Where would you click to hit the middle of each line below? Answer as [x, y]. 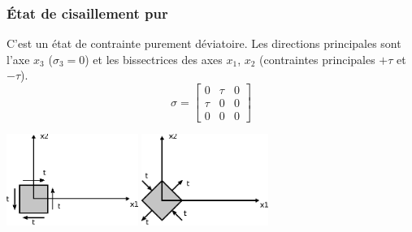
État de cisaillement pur [87, 13]
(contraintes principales [317, 59]
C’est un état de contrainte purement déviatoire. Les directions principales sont [204, 43]
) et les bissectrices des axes [154, 59]
